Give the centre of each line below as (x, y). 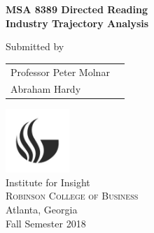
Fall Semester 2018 (46, 223)
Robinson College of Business (72, 196)
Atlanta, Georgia (42, 209)
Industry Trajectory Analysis (77, 23)
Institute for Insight (48, 182)
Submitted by (35, 46)
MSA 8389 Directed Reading (77, 9)
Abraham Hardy (46, 89)
